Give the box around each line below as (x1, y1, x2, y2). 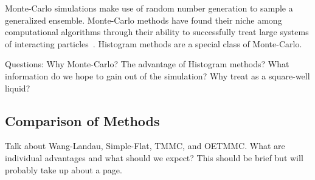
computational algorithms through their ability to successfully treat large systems (5, 25, 309, 38)
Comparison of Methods (5, 111, 160, 130)
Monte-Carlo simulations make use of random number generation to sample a (5, 2, 293, 14)
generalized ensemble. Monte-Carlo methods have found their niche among (5, 13, 282, 26)
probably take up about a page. (5, 163, 122, 176)
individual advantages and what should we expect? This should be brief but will (5, 151, 303, 164)
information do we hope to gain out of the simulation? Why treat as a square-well (5, 69, 310, 82)
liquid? (5, 81, 30, 94)
